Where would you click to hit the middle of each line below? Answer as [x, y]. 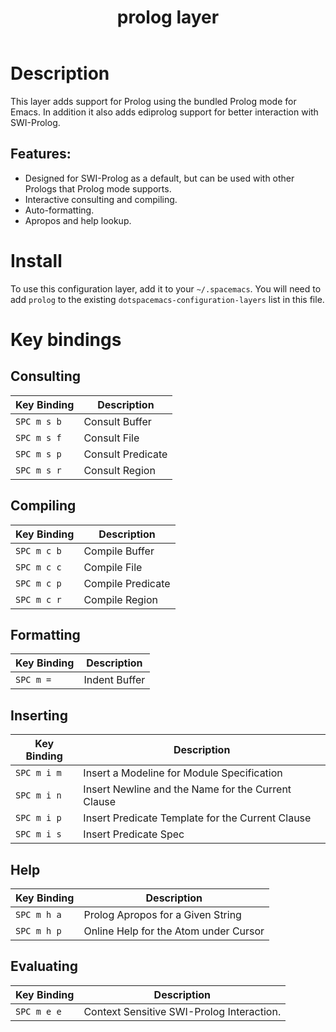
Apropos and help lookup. [78, 220]
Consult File [111, 438]
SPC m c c [38, 567]
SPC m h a [38, 914]
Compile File [113, 567]
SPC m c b [38, 550]
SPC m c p [38, 583]
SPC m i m [38, 773]
